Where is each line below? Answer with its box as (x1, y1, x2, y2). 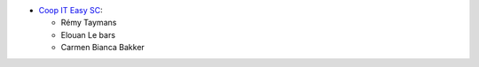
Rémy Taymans (60, 18, 117, 28)
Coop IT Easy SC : (38, 5, 103, 15)
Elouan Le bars (60, 29, 115, 40)
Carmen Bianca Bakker (60, 42, 145, 53)
